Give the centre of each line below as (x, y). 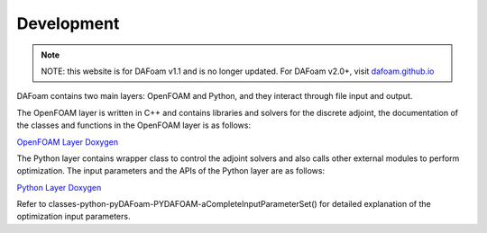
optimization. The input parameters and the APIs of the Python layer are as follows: (170, 171)
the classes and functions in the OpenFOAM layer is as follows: (134, 125)
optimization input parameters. (74, 217)
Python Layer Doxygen (59, 187)
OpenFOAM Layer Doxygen (68, 142)
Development (68, 23)
